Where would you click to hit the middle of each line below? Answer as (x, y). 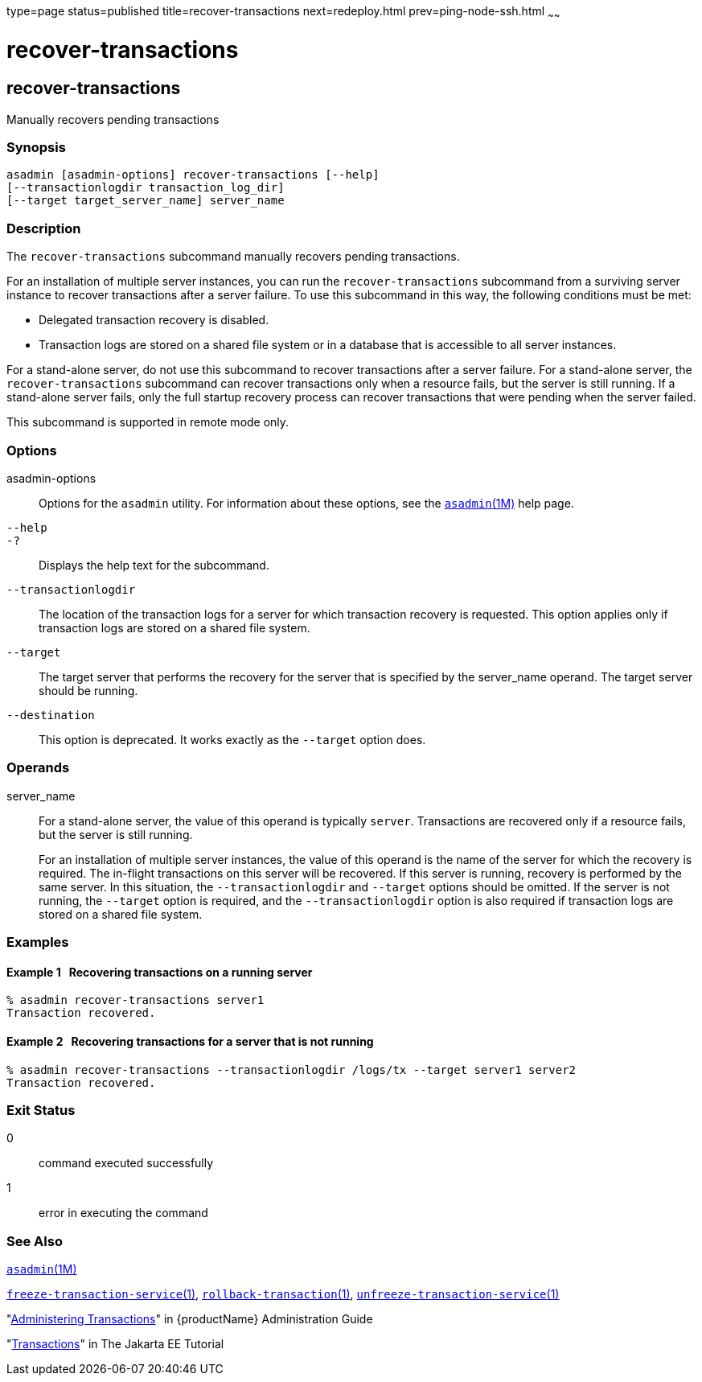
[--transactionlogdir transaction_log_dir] (146, 188)
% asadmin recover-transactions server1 (135, 1000)
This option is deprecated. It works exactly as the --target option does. (232, 739)
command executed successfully (126, 1163)
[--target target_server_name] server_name (146, 201)
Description (44, 228)
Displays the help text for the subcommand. (154, 565)
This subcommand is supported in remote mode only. (148, 422)
